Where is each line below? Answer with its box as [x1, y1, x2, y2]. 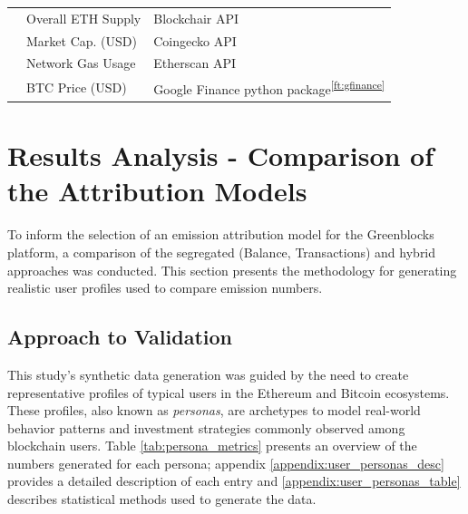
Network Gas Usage [26, 53, 136, 73]
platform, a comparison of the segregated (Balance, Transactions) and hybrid [7, 242, 436, 261]
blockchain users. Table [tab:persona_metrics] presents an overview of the [7, 436, 417, 455]
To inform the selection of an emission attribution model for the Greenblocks [7, 225, 434, 244]
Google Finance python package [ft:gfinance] [153, 77, 385, 98]
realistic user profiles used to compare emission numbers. [7, 278, 323, 297]
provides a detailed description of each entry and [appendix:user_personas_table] [7, 471, 461, 490]
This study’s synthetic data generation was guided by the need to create [7, 364, 409, 383]
